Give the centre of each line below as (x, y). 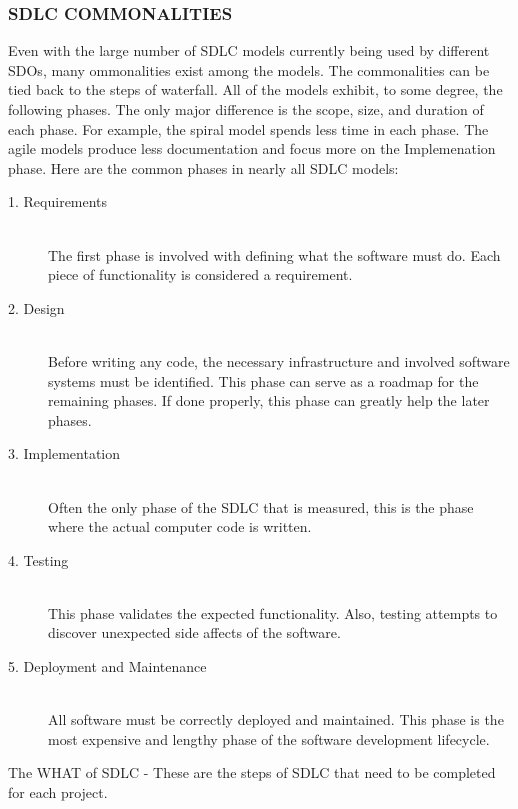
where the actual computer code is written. (180, 526)
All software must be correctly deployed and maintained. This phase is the (276, 719)
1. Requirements (58, 201)
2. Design (36, 307)
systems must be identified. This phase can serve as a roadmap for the (263, 380)
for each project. (58, 792)
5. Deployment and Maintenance (107, 666)
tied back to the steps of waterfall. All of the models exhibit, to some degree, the (255, 89)
